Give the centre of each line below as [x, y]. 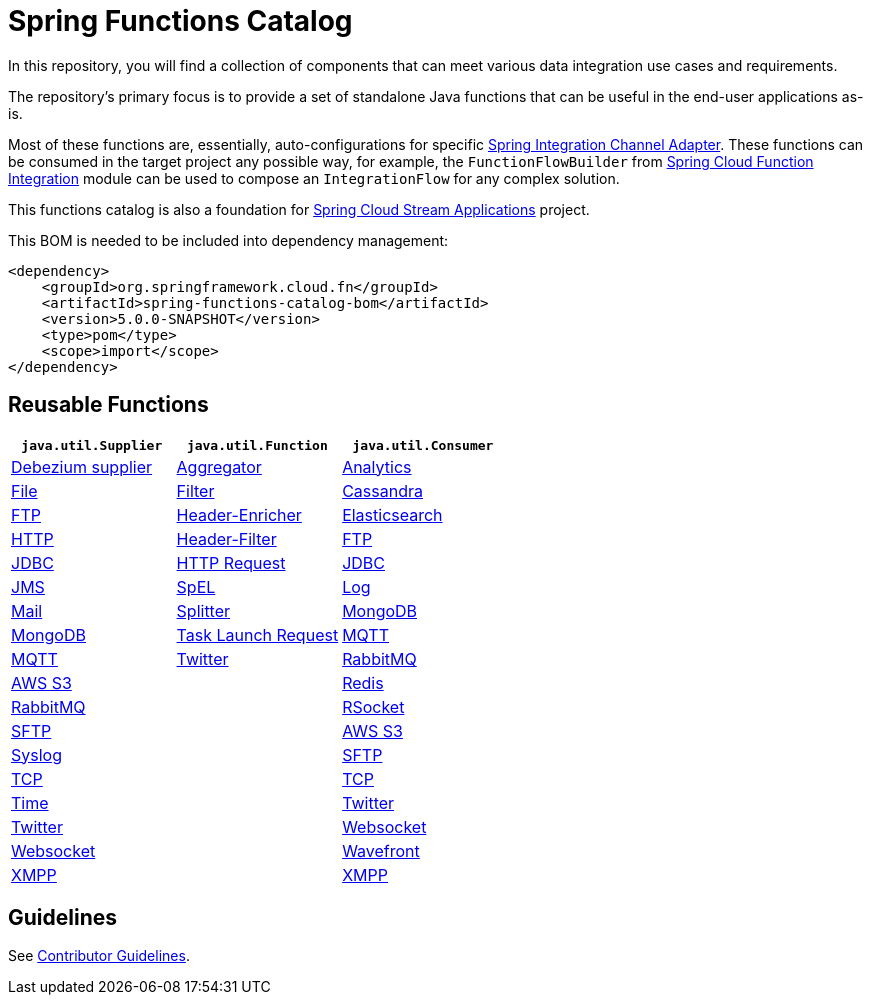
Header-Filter [226, 538]
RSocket [373, 706]
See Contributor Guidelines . [99, 956]
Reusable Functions [108, 405]
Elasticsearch [392, 514]
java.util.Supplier [92, 445]
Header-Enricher [239, 514]
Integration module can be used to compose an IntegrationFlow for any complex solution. [314, 178]
